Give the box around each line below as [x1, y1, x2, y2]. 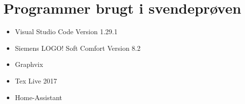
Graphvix [15, 59, 44, 69]
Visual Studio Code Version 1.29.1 [15, 26, 118, 37]
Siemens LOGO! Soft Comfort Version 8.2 [15, 42, 141, 53]
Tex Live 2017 [15, 75, 57, 85]
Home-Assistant [15, 92, 63, 102]
